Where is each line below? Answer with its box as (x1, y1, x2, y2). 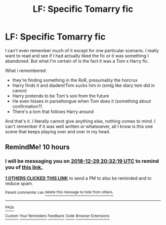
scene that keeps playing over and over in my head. (5, 128, 110, 134)
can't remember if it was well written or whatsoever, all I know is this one (5, 123, 153, 129)
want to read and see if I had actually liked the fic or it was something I (5, 53, 149, 59)
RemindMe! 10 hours (5, 143, 70, 151)
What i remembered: (5, 68, 47, 74)
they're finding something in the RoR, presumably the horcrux (12, 77, 138, 83)
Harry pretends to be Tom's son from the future (12, 93, 110, 99)
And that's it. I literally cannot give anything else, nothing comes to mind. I (5, 118, 156, 124)
